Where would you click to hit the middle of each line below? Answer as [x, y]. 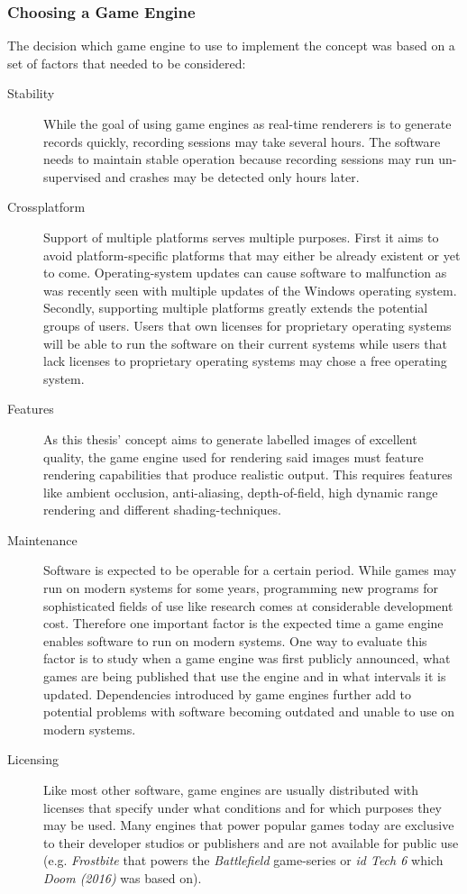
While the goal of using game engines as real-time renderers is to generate [247, 123]
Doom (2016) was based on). [123, 877]
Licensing [33, 759]
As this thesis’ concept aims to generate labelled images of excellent [230, 438]
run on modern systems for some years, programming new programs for [241, 588]
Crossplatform [46, 207]
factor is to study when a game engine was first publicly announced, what [247, 658]
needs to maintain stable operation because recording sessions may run [239, 159]
